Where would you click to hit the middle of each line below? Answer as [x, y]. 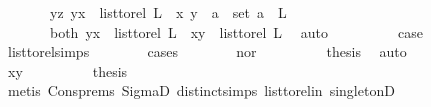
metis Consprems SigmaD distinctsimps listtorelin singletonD [201, 90]
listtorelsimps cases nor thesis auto [207, 51]
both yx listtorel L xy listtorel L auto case [236, 31]
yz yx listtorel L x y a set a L [168, 12]
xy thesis [67, 70]
